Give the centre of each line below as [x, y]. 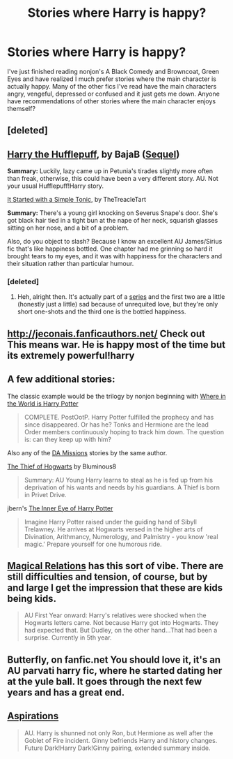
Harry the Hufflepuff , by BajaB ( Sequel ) [94, 154]
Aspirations [33, 716]
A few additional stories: [61, 379]
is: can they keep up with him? [68, 439]
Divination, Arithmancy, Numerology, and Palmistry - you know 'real [121, 536]
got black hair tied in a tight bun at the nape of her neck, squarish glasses [113, 221]
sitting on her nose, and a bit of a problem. [68, 228]
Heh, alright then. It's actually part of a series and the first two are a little [121, 297]
